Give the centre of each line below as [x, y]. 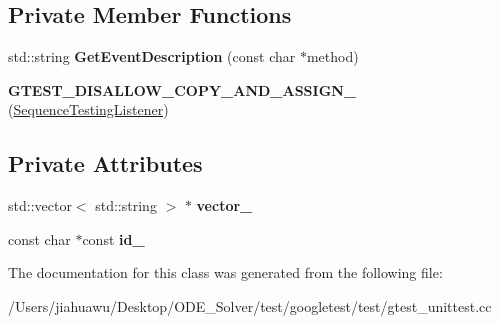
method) [332, 56]
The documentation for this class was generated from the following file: [225, 272]
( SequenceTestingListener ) [88, 109]
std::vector [40, 205]
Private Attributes [105, 163]
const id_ [113, 238]
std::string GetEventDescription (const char [152, 56]
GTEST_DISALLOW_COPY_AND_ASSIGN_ [182, 89]
